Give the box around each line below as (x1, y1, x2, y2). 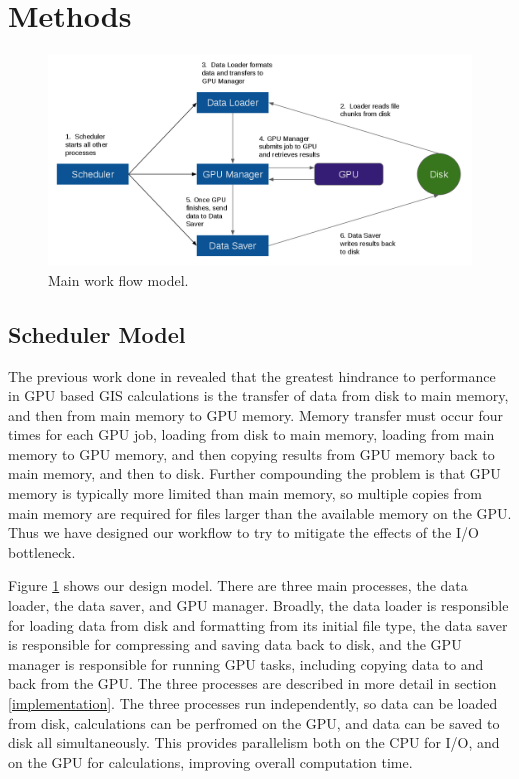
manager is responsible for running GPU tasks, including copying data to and (8, 653, 484, 674)
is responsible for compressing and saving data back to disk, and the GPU (8, 634, 462, 655)
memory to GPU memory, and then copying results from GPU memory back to (8, 443, 495, 464)
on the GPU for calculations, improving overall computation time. (8, 751, 413, 772)
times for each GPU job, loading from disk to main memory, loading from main (8, 424, 495, 445)
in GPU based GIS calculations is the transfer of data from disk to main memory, (8, 385, 509, 406)
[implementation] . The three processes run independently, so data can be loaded (8, 693, 498, 714)
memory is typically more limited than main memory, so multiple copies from (8, 483, 483, 504)
